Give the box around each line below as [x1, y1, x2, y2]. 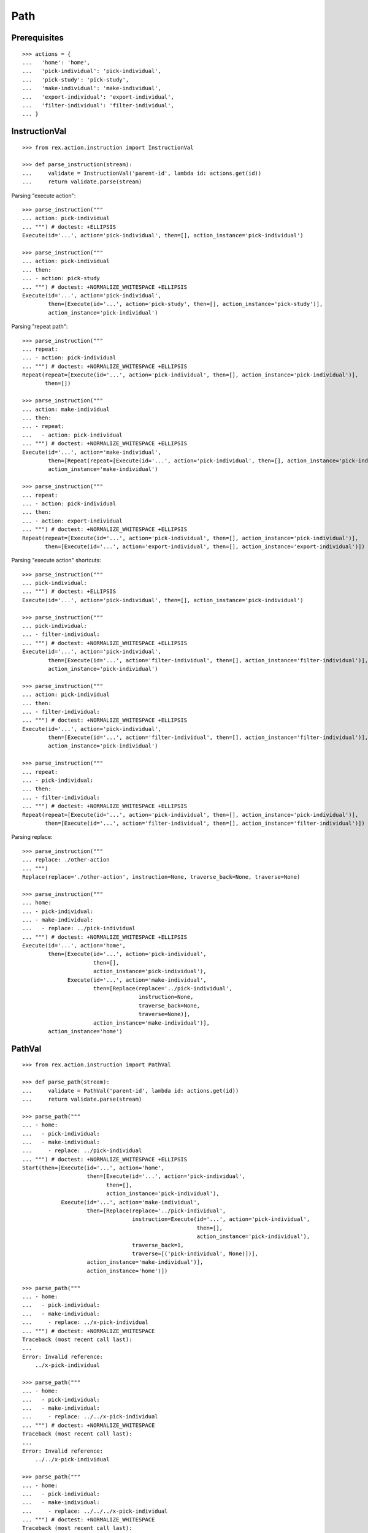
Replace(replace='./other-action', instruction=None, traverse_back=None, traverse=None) [22, 873, 301, 880]
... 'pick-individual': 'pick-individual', [22, 67, 162, 75]
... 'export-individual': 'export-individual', [22, 93, 175, 101]
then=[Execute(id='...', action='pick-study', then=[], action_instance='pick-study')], [48, 300, 323, 308]
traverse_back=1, [132, 1242, 184, 1248]
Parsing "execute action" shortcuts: [11, 557, 101, 564]
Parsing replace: [11, 833, 53, 841]
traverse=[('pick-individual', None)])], [132, 1250, 259, 1257]
